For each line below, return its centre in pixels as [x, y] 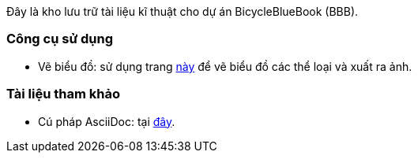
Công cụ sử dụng [60, 39]
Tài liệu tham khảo [63, 94]
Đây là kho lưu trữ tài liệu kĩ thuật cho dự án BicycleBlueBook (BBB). [183, 11]
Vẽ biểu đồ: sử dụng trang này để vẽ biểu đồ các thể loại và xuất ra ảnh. [225, 66]
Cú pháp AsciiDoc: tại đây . [107, 121]
